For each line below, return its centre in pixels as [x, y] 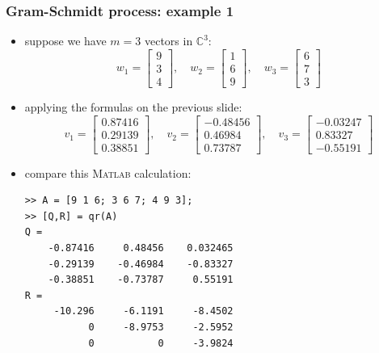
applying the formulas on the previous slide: [133, 106]
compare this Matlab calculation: [108, 172]
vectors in [168, 41]
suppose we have [65, 41]
